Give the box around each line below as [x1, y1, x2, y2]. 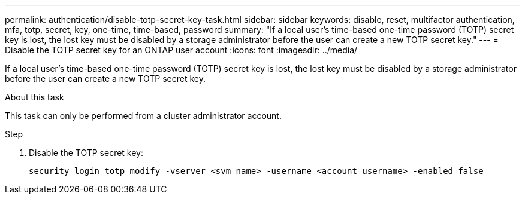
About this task [5, 92, 64, 102]
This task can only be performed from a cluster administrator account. [5, 111, 282, 121]
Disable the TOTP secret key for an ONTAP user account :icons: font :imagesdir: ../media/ [5, 45, 358, 55]
